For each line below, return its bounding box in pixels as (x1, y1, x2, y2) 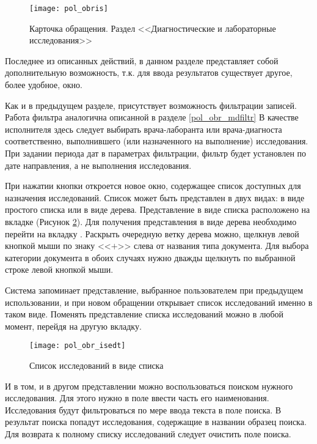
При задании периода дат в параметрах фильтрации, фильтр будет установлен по (5, 147, 307, 159)
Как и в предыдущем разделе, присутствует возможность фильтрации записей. (5, 98, 297, 111)
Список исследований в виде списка (29, 358, 164, 371)
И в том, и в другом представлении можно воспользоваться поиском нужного (5, 379, 293, 392)
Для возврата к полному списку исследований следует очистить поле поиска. (5, 427, 291, 440)
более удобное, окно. (5, 78, 82, 91)
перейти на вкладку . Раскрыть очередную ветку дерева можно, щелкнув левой (5, 227, 299, 240)
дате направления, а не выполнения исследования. (5, 158, 192, 171)
